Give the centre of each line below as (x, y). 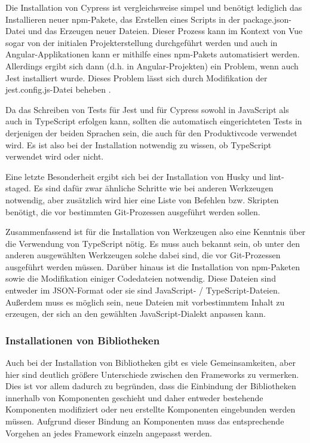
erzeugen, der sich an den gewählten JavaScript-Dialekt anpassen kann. (136, 314)
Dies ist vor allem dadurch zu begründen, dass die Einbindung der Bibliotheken (151, 386)
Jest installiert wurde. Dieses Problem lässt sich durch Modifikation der (136, 77)
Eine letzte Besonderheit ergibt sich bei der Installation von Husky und (136, 176)
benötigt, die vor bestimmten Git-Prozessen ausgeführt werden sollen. (133, 211)
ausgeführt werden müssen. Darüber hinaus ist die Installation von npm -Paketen (153, 266)
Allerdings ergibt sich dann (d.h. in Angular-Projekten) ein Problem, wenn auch (152, 65)
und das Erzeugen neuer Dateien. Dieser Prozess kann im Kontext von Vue (165, 31)
